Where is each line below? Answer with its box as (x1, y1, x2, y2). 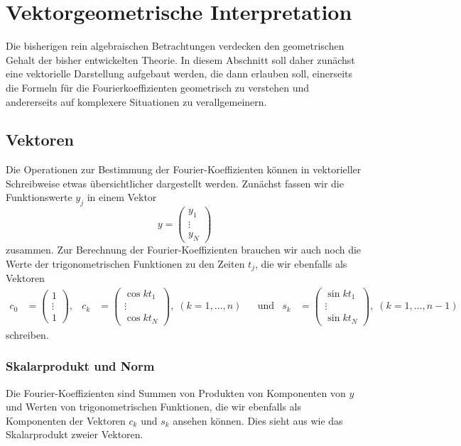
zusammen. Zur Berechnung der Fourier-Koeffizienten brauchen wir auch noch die (6, 242, 362, 257)
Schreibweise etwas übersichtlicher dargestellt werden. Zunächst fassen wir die (6, 175, 344, 190)
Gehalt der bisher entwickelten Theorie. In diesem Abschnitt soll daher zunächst (6, 52, 355, 67)
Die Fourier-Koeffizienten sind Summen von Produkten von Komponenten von (6, 385, 346, 400)
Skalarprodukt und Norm (6, 357, 155, 375)
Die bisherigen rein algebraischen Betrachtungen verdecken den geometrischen (6, 38, 345, 53)
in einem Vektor (87, 190, 157, 205)
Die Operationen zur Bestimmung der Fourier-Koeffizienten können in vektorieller (6, 162, 362, 177)
